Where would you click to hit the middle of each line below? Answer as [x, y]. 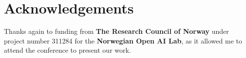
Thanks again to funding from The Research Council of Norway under [116, 31]
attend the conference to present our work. [67, 50]
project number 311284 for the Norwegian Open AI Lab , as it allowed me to [123, 40]
